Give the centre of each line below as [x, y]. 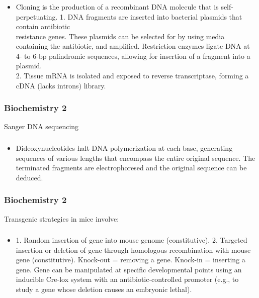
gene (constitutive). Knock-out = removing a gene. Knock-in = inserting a [131, 260]
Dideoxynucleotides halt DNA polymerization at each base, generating [124, 148]
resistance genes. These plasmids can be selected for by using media [120, 36]
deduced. [29, 177]
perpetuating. [37, 16]
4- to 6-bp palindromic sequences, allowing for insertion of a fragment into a [133, 56]
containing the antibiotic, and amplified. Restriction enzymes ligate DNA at [133, 46]
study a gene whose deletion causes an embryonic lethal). [104, 289]
